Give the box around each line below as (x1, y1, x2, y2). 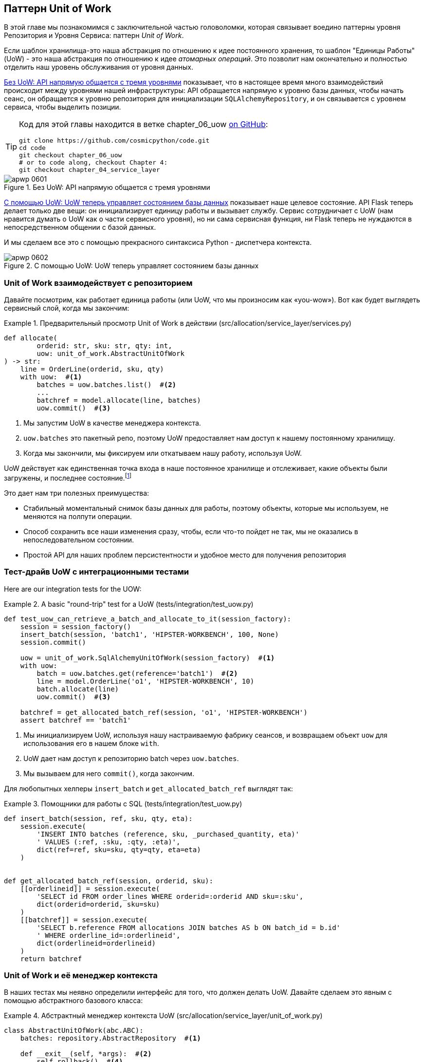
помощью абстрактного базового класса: (4, 996, 143, 1005)
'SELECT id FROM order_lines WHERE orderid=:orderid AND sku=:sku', (37, 892, 304, 900)
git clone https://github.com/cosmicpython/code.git (19, 137, 210, 145)
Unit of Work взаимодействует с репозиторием (4, 278, 193, 288)
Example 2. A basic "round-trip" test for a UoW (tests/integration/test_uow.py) (4, 599, 254, 608)
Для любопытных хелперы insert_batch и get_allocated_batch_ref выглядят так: (4, 784, 293, 793)
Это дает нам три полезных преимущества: (4, 488, 149, 497)
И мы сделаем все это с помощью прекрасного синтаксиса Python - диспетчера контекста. (4, 238, 312, 247)
